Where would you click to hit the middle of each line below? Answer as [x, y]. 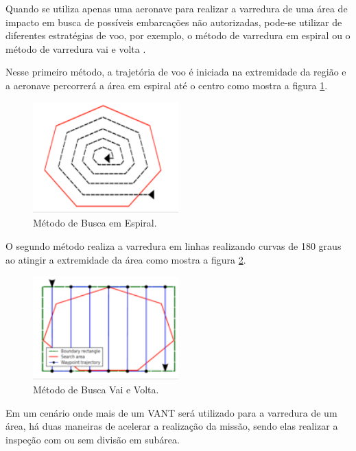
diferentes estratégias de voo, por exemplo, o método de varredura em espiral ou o [178, 35]
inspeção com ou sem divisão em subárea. [93, 439]
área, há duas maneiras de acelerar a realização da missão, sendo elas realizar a [172, 426]
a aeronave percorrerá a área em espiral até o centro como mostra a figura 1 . [167, 85]
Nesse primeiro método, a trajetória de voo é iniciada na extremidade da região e [176, 72]
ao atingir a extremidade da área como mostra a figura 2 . [126, 259]
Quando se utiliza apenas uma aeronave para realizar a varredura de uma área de [177, 8]
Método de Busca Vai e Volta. [96, 390]
